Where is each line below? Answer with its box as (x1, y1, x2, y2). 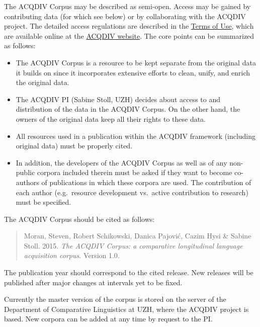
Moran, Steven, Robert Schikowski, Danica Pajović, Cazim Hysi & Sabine (24, 230, 251, 241)
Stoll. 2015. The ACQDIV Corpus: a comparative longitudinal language (24, 240, 243, 251)
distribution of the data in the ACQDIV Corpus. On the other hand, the (16, 104, 240, 114)
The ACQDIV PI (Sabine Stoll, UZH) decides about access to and (16, 94, 221, 104)
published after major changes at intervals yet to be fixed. (4, 277, 183, 287)
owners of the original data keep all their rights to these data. (16, 113, 206, 124)
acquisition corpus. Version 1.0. (24, 250, 120, 261)
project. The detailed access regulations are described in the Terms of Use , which (4, 21, 254, 31)
